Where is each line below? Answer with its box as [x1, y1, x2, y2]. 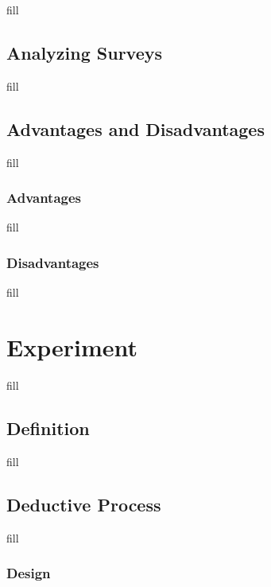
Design [6, 563, 51, 583]
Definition [6, 415, 90, 440]
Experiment [6, 331, 138, 363]
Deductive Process [6, 492, 161, 516]
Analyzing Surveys [6, 40, 163, 64]
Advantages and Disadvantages [6, 116, 265, 141]
